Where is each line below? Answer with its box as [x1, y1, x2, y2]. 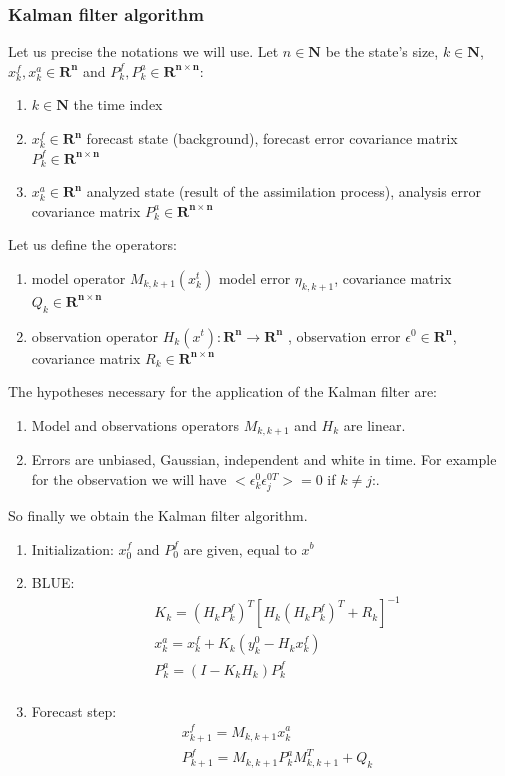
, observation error [287, 325, 401, 346]
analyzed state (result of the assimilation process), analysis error [86, 181, 482, 202]
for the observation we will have [31, 468, 227, 489]
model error [218, 267, 291, 288]
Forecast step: [31, 700, 117, 721]
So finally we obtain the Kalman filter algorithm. [8, 504, 308, 525]
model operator [31, 267, 126, 288]
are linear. [343, 414, 406, 435]
